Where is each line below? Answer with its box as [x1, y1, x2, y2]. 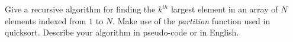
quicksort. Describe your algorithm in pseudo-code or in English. [5, 26, 239, 38]
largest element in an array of [170, 3, 278, 15]
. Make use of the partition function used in [112, 14, 271, 27]
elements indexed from [5, 14, 86, 27]
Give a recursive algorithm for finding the [5, 3, 156, 15]
